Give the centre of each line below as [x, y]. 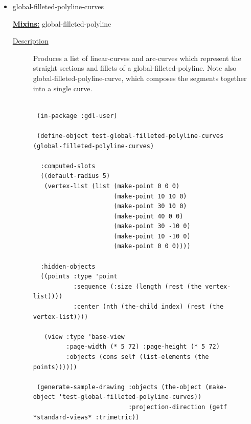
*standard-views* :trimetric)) [86, 417]
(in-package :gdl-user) [77, 116]
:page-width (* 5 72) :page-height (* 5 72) [143, 347]
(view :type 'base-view [84, 337]
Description [30, 41]
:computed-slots [68, 166]
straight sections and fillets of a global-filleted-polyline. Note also [135, 68]
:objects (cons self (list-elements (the [138, 357]
